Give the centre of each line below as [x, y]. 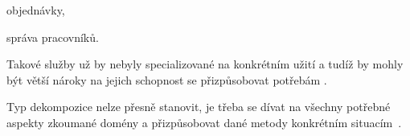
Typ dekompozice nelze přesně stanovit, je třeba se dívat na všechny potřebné [199, 107]
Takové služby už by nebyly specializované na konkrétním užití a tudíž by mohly [205, 64]
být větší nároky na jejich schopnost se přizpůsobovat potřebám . [167, 79]
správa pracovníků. [53, 37]
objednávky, [36, 10]
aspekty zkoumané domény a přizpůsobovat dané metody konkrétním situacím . [204, 122]
